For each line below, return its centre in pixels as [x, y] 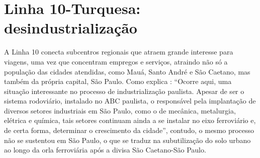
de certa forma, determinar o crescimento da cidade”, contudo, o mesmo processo [129, 130]
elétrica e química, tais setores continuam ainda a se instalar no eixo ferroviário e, [130, 120]
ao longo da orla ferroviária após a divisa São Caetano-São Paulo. [105, 150]
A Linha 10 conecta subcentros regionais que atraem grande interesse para [119, 52]
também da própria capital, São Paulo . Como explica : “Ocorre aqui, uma [118, 81]
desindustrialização [71, 28]
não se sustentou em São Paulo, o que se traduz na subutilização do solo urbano [127, 140]
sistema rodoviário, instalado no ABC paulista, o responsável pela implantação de [130, 101]
